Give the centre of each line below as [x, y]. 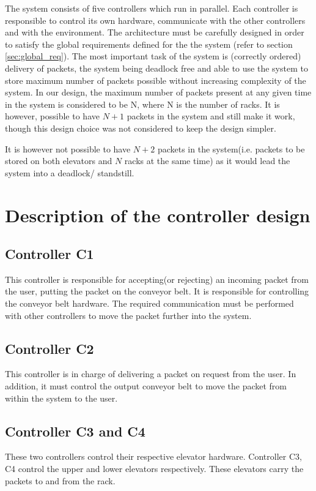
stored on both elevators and [59, 161]
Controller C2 [50, 348]
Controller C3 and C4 [75, 431]
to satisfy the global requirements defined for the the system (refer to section [149, 44]
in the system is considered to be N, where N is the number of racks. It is [142, 104]
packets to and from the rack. [60, 480]
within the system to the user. [61, 398]
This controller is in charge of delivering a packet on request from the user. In [151, 374]
